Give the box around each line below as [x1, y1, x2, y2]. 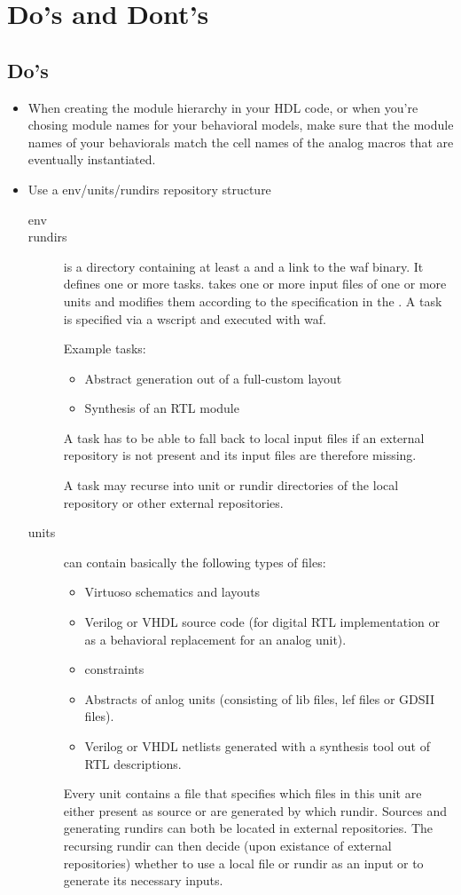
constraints [84, 660, 145, 678]
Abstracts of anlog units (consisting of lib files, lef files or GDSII [84, 689, 435, 708]
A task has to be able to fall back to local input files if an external [63, 428, 425, 447]
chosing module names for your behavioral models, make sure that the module [27, 115, 454, 134]
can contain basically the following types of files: [63, 552, 326, 571]
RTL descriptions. [84, 754, 182, 772]
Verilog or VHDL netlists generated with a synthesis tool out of [84, 737, 430, 756]
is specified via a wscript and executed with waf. [63, 309, 326, 328]
